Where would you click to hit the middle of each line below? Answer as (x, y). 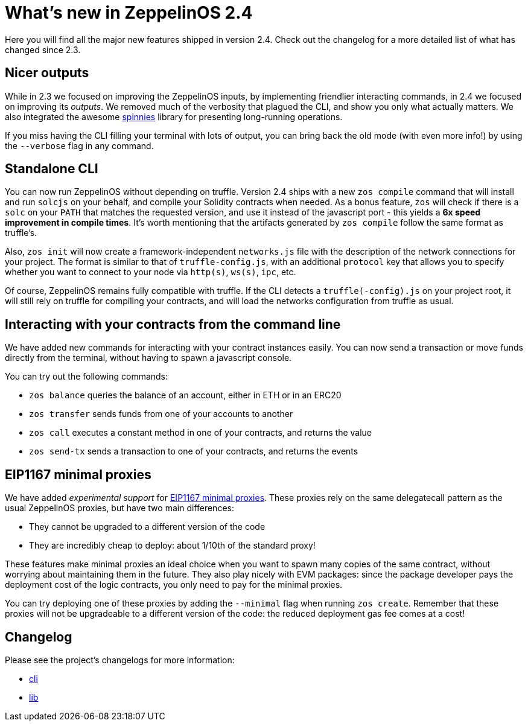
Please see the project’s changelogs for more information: (120, 660)
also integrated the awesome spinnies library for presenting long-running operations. (174, 116)
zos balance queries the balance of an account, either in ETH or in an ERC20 (185, 395)
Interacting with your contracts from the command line (173, 324)
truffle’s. (21, 233)
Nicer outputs (47, 73)
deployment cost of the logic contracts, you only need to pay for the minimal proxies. (174, 585)
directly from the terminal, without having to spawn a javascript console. (148, 358)
